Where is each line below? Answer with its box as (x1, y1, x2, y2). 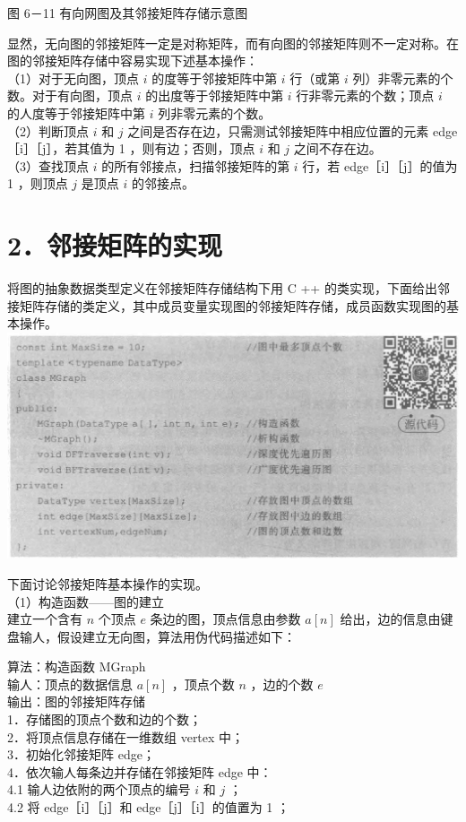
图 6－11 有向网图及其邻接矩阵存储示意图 (7, 4, 248, 22)
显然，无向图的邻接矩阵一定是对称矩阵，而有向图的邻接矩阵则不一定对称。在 (7, 33, 459, 52)
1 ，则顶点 (7, 174, 68, 193)
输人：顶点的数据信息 (7, 674, 133, 693)
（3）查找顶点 (7, 156, 89, 175)
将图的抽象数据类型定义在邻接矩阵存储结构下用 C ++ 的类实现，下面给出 (7, 279, 437, 298)
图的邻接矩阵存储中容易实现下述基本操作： (7, 51, 258, 70)
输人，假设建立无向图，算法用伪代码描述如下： (19, 627, 296, 645)
